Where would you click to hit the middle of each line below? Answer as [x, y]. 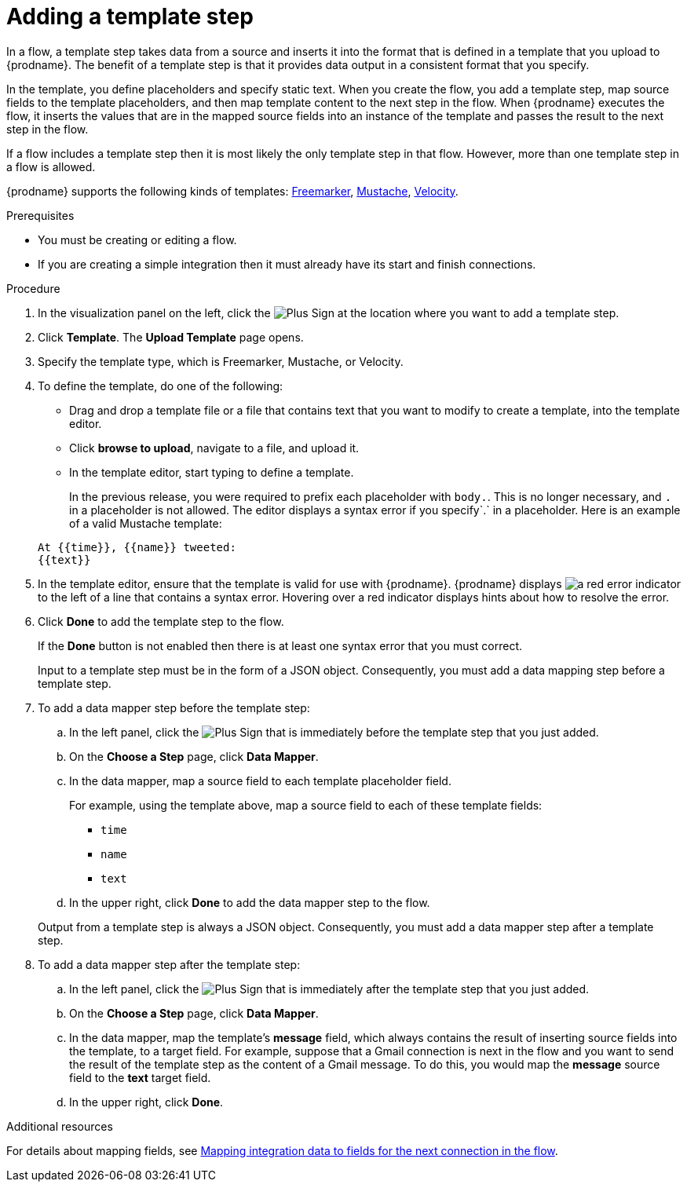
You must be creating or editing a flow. [137, 239]
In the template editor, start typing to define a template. [212, 472]
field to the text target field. [140, 1077]
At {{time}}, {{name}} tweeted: [137, 547]
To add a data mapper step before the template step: [174, 707]
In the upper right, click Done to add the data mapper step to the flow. [250, 902]
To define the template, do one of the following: [161, 386]
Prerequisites [40, 215]
